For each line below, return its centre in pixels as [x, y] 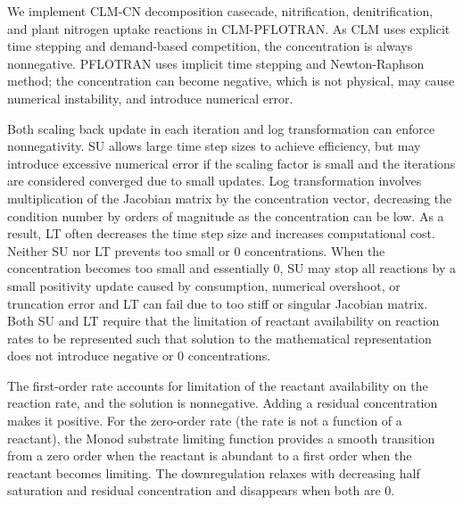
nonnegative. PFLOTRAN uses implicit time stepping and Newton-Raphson [216, 63]
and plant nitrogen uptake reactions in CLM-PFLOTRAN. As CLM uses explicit [229, 28]
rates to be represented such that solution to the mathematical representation [219, 338]
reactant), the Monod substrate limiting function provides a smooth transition [221, 438]
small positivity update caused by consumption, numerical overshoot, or [204, 285]
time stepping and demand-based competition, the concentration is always [210, 46]
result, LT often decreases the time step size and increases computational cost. [221, 233]
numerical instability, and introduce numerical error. [150, 98]
